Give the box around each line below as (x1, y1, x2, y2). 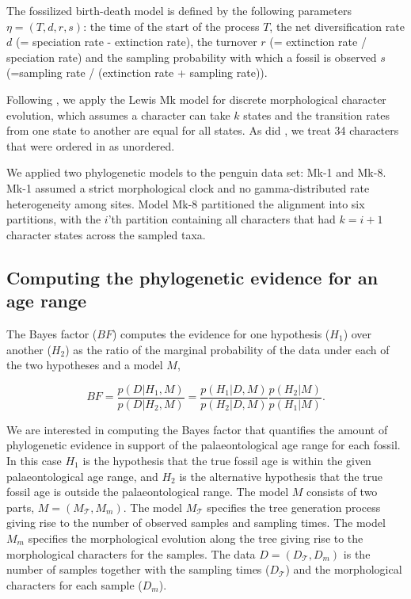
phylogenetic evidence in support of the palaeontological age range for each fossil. (6, 437, 401, 453)
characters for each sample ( (6, 576, 143, 593)
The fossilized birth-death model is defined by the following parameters (6, 2, 352, 18)
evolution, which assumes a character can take (6, 106, 230, 123)
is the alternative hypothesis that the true (179, 467, 383, 484)
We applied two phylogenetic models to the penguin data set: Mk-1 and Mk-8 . (6, 164, 386, 181)
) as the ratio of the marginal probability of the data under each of (65, 341, 390, 357)
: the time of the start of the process (83, 17, 260, 34)
